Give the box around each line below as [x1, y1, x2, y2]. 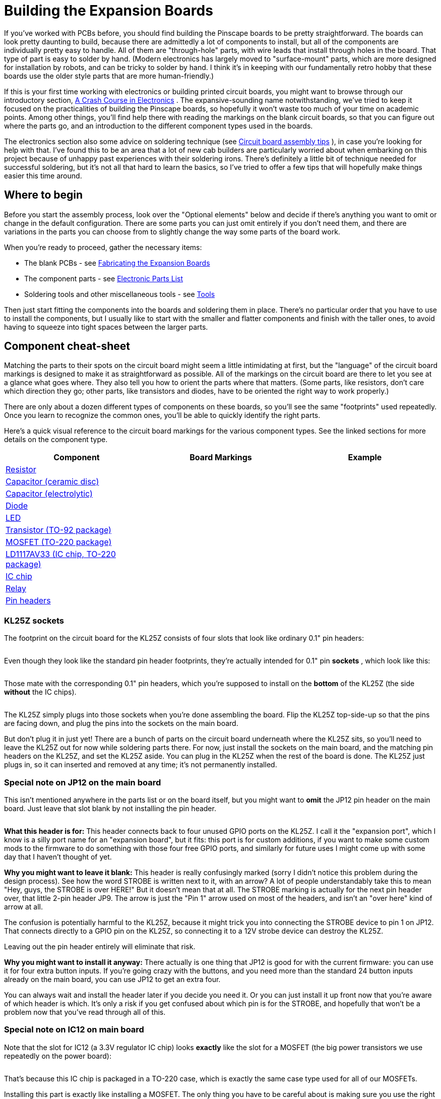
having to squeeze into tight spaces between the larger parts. [4, 322, 208, 331]
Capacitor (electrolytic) [6, 489, 93, 499]
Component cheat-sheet [4, 340, 131, 353]
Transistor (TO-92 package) [6, 525, 111, 535]
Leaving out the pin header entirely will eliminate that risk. [4, 942, 196, 951]
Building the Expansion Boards [4, 2, 213, 19]
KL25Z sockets [4, 615, 64, 626]
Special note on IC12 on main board [4, 1024, 144, 1035]
